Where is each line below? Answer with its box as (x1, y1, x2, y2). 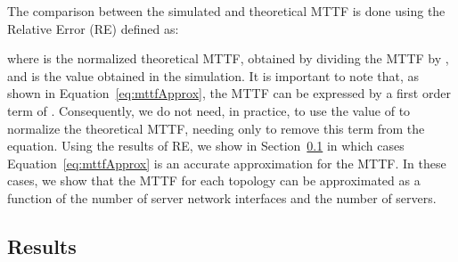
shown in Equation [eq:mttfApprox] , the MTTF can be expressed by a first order (7, 84, 451, 102)
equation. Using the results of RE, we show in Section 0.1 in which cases (7, 136, 405, 155)
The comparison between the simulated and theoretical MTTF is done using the (7, 2, 446, 20)
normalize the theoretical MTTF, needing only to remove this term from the (7, 119, 425, 137)
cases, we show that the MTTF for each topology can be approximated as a (7, 171, 421, 190)
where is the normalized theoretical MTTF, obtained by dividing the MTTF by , (7, 49, 449, 68)
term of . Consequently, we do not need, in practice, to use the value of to (7, 101, 411, 119)
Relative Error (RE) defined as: (7, 19, 179, 37)
